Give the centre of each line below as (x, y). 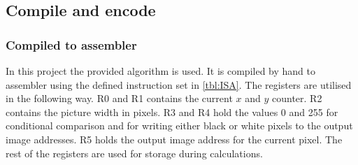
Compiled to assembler (71, 44)
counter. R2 (297, 98)
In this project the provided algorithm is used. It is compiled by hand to (161, 71)
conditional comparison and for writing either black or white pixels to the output (179, 125)
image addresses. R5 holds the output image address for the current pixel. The (174, 139)
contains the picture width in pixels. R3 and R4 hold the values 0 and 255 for (172, 112)
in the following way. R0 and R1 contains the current (119, 98)
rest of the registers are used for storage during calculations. (134, 153)
